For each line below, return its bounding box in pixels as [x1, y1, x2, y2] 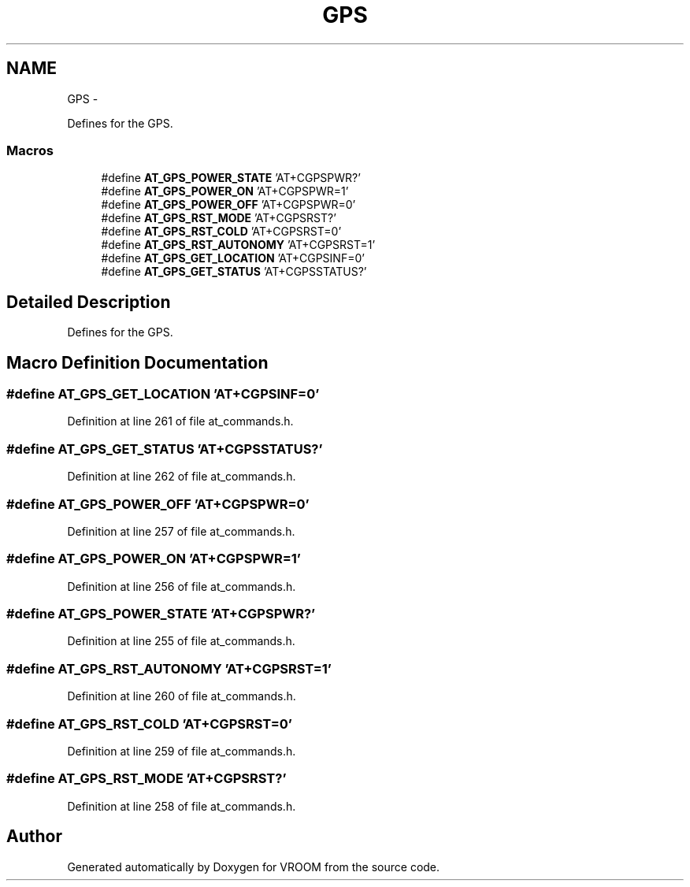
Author [6, 826, 62, 847]
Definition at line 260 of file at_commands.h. [67, 689, 296, 703]
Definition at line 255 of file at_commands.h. [67, 634, 295, 648]
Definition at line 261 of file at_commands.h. [67, 414, 294, 429]
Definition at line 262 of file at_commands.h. [67, 469, 296, 484]
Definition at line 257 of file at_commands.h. [67, 524, 295, 538]
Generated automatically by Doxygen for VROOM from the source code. [67, 859, 440, 874]
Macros [6, 142, 54, 158]
